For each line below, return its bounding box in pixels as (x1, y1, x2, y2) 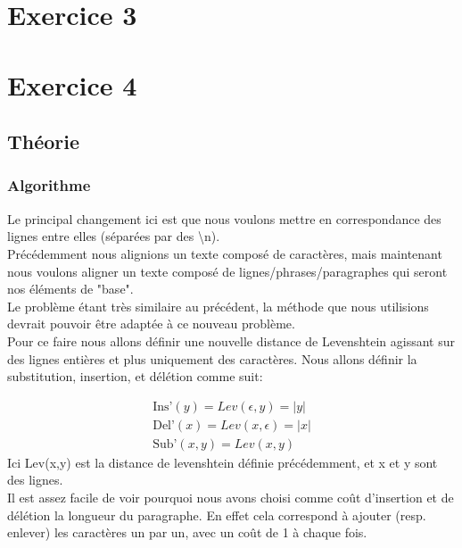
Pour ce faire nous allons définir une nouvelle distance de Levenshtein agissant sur (7, 331, 455, 350)
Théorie (7, 128, 80, 155)
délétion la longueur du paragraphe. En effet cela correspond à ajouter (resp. (7, 505, 426, 524)
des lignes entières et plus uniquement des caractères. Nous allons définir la (7, 349, 417, 368)
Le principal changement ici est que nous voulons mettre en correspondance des (7, 209, 441, 228)
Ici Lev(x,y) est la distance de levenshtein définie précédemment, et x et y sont (7, 453, 438, 471)
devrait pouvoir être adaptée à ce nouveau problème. (7, 314, 295, 333)
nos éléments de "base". (7, 279, 134, 298)
